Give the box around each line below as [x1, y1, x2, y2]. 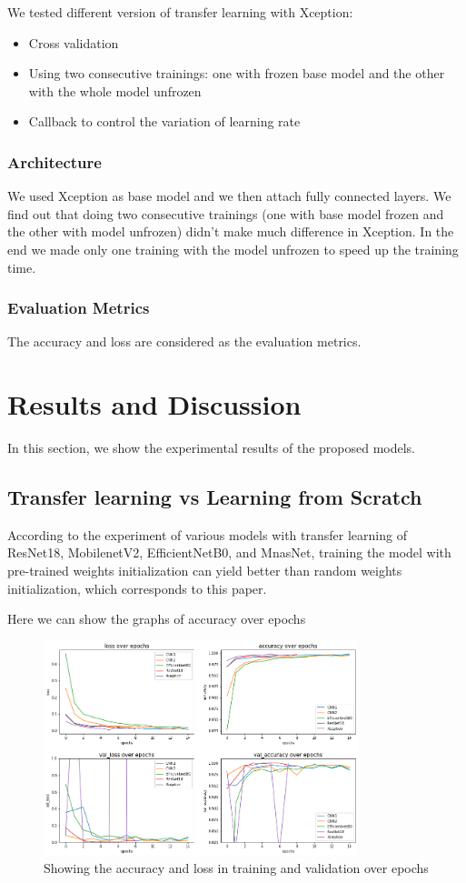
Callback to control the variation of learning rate [28, 112, 301, 131]
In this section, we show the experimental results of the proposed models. [7, 438, 416, 457]
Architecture [7, 150, 102, 173]
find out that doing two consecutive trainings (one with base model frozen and [7, 204, 444, 223]
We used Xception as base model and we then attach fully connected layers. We [7, 186, 451, 206]
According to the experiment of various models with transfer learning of [7, 525, 407, 544]
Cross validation [28, 33, 119, 52]
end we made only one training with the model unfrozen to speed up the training [7, 239, 459, 258]
